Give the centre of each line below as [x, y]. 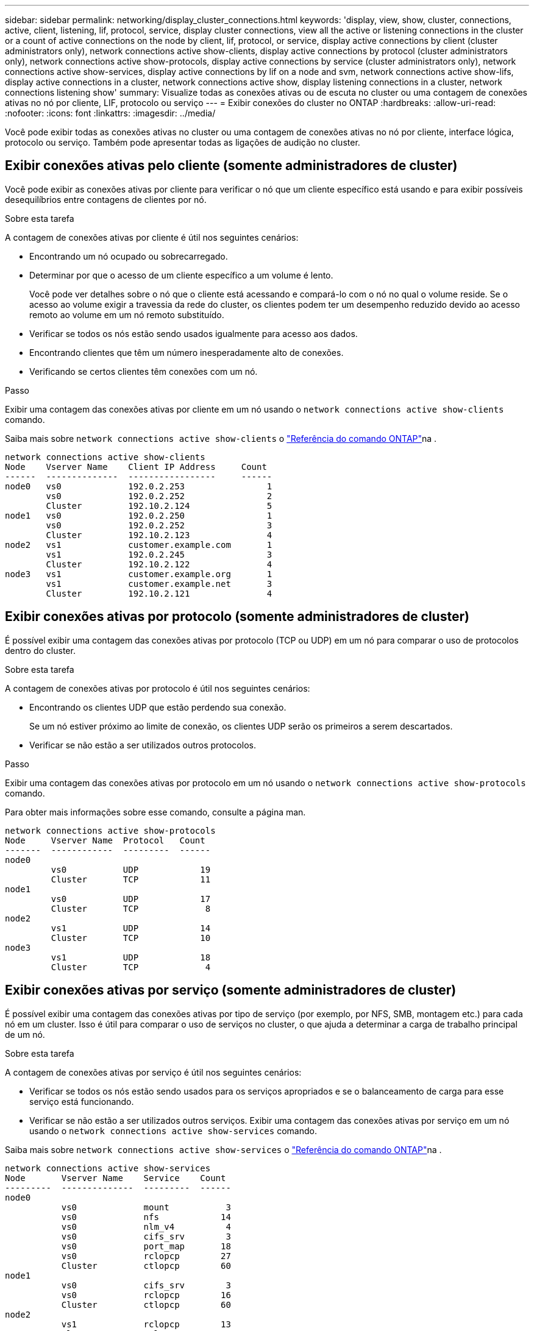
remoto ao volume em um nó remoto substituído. [127, 314]
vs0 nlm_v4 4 [146, 1226]
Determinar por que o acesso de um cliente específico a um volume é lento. [181, 275]
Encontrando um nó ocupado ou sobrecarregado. [129, 256]
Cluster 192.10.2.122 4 [159, 564]
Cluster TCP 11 [131, 879]
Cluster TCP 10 [131, 938]
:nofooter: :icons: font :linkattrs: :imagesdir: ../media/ [110, 113]
